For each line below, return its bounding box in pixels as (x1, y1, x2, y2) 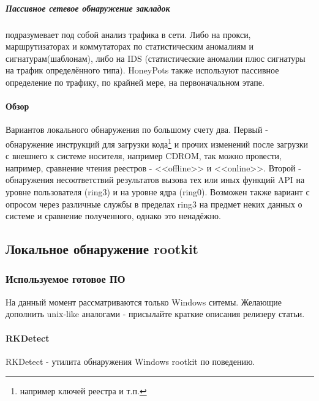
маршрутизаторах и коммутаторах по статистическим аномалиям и (6, 40, 254, 53)
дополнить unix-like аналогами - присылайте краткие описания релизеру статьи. (6, 307, 305, 320)
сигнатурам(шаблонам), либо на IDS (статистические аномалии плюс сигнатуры (6, 51, 306, 64)
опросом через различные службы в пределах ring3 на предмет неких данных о (6, 197, 302, 210)
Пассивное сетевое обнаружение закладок (6, 1, 170, 14)
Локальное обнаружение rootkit (6, 239, 198, 258)
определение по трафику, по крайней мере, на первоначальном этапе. (6, 75, 265, 88)
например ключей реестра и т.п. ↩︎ (20, 384, 147, 397)
